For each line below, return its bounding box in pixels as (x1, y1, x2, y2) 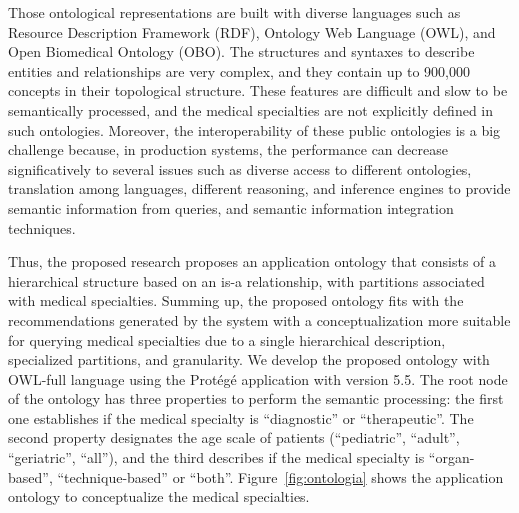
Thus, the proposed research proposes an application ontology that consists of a (8, 251, 497, 272)
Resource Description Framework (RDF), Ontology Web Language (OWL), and (8, 21, 496, 42)
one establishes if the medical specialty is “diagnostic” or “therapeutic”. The (8, 407, 474, 428)
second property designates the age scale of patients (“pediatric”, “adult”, (8, 427, 460, 448)
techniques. (8, 217, 76, 238)
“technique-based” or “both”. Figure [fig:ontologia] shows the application (57, 466, 504, 487)
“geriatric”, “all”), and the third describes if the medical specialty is (8, 447, 425, 468)
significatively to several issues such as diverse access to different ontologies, (8, 158, 472, 179)
